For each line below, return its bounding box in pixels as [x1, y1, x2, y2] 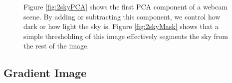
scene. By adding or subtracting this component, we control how [23, 11, 221, 21]
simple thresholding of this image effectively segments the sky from [23, 30, 228, 41]
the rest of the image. [23, 40, 89, 51]
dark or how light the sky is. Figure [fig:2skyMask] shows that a [23, 21, 219, 31]
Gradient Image [3, 65, 87, 80]
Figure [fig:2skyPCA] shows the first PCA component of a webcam [23, 1, 228, 11]
